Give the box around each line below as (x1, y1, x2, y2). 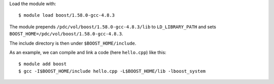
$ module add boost (18, 61, 67, 67)
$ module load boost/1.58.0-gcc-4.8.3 (18, 13, 115, 18)
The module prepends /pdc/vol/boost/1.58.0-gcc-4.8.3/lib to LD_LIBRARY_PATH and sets (9, 23, 217, 30)
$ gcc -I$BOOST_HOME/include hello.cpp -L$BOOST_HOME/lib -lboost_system (18, 68, 206, 74)
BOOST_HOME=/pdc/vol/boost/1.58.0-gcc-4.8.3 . (9, 31, 124, 37)
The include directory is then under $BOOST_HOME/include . (9, 40, 136, 46)
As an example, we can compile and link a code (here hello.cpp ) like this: (9, 49, 167, 55)
